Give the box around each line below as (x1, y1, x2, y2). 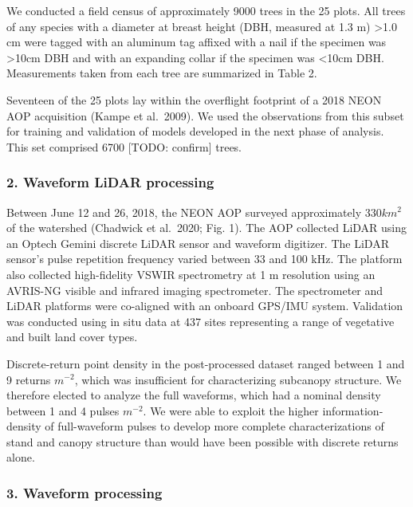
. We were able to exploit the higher (143, 402, 319, 419)
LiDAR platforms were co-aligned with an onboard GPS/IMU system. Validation (6, 297, 403, 314)
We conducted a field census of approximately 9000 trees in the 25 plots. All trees (6, 2, 406, 18)
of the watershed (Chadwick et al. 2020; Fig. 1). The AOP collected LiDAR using (6, 219, 407, 236)
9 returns (6, 371, 51, 387)
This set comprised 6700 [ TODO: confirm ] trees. (6, 138, 242, 155)
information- (322, 402, 383, 419)
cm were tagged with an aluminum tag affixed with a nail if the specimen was (6, 33, 387, 50)
